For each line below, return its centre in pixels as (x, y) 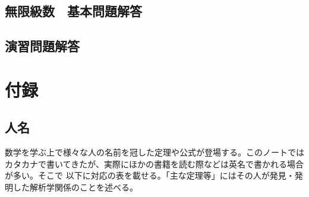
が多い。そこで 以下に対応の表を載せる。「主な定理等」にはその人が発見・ (150, 175)
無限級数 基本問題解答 (73, 11)
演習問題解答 (42, 46)
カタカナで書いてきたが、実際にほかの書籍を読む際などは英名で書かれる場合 (154, 163)
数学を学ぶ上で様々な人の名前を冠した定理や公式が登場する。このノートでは (154, 152)
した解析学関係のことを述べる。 (75, 187)
